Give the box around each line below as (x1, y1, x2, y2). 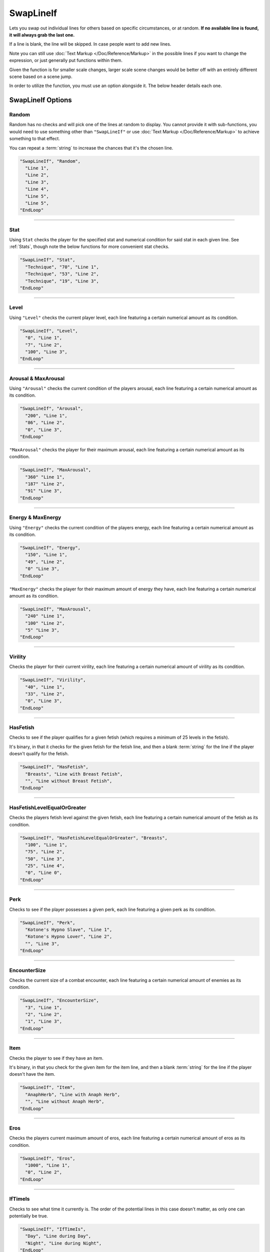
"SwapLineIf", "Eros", (19, 1155, 75, 1161)
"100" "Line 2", (25, 620, 65, 626)
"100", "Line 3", (25, 349, 67, 355)
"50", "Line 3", (25, 856, 65, 861)
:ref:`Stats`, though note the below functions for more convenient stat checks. (9, 243, 169, 250)
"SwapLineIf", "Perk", (19, 919, 75, 925)
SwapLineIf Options (9, 96, 72, 105)
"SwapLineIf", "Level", (19, 328, 78, 334)
